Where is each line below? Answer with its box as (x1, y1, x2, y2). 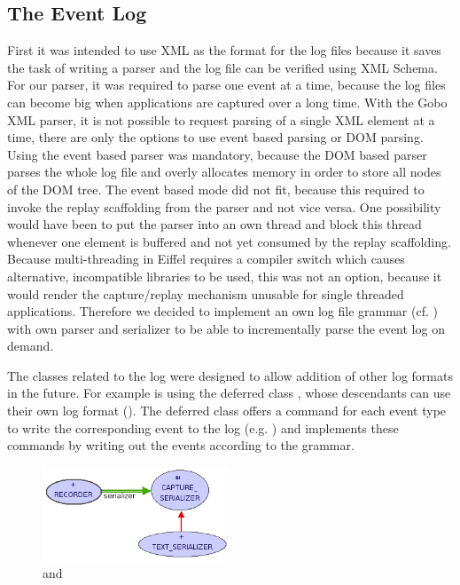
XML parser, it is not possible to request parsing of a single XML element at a (7, 110, 435, 129)
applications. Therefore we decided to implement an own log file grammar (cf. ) (7, 302, 438, 320)
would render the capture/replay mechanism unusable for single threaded (7, 284, 404, 303)
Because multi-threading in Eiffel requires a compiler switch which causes (7, 249, 405, 268)
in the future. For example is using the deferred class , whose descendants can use (7, 383, 451, 402)
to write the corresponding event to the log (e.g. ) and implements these (7, 418, 399, 437)
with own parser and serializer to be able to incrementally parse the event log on (7, 319, 445, 337)
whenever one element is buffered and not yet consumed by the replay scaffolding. (7, 232, 451, 250)
